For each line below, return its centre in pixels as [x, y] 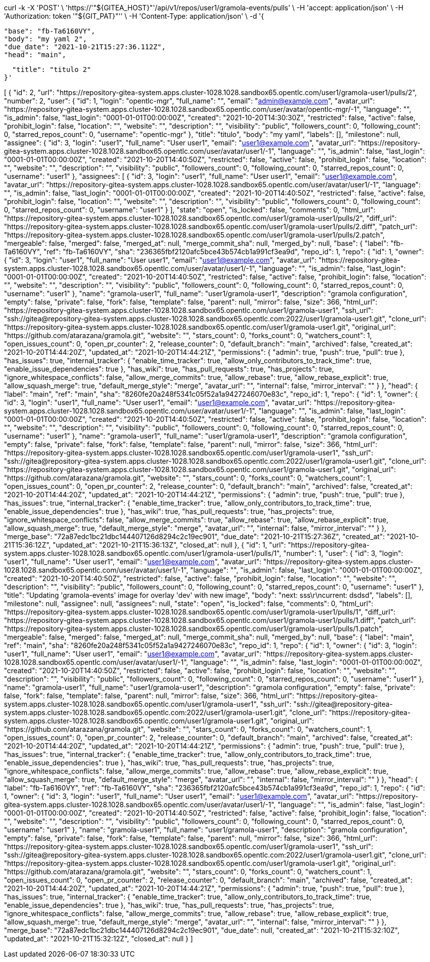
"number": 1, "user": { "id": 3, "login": [343, 553]
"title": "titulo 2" [52, 69]
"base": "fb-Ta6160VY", [50, 31]
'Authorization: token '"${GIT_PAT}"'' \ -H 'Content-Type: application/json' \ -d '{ [134, 16]
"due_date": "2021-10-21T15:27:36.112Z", [85, 47]
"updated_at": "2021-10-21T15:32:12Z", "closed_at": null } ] [99, 939]
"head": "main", [35, 55]
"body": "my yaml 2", [46, 39]
